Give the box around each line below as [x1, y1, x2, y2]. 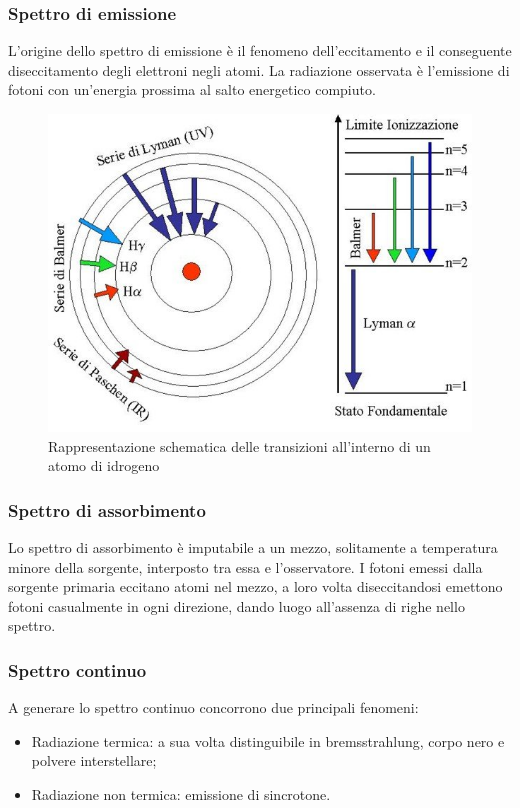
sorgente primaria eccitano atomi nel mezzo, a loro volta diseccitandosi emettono [8, 576, 503, 597]
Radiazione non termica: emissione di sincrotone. [31, 783, 331, 804]
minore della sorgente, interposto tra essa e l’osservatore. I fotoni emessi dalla [8, 556, 483, 577]
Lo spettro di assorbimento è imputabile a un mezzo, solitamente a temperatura [8, 537, 498, 557]
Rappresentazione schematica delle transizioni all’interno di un [48, 435, 431, 456]
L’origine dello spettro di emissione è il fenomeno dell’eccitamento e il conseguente [8, 40, 512, 61]
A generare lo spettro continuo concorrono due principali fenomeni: [8, 697, 419, 718]
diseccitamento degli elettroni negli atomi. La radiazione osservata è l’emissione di [8, 59, 510, 80]
